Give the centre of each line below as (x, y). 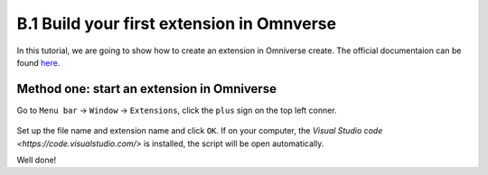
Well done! (37, 160)
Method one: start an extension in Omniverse (147, 89)
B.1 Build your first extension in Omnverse (177, 23)
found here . (38, 62)
